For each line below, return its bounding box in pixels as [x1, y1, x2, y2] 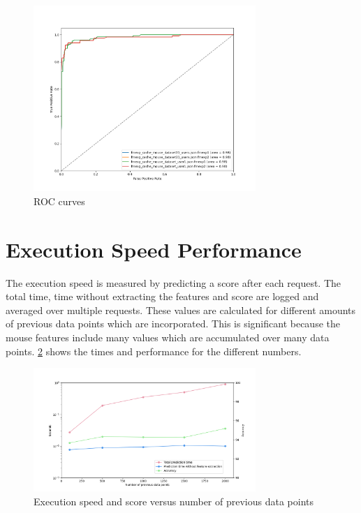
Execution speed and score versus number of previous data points [34, 494, 314, 509]
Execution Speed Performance [6, 235, 302, 263]
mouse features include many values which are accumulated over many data [6, 329, 330, 344]
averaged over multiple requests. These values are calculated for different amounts [6, 302, 356, 317]
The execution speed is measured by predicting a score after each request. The [6, 275, 341, 290]
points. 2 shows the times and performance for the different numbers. [6, 343, 302, 358]
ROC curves [34, 193, 85, 208]
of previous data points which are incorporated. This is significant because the [6, 316, 340, 331]
